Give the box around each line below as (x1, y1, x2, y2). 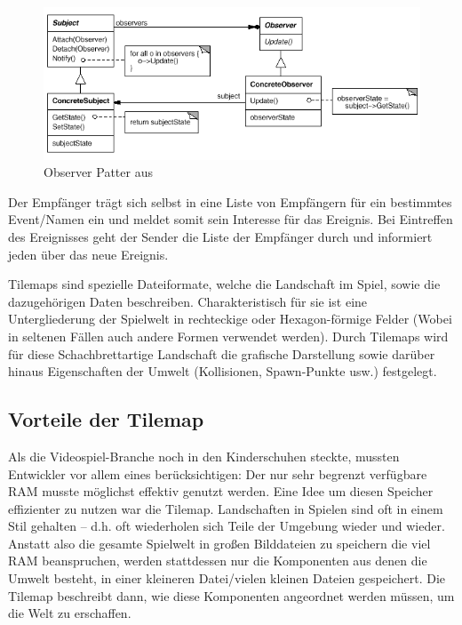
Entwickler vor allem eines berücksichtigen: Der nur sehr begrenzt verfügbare (8, 464, 427, 483)
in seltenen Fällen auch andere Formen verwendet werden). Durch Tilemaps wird (8, 326, 449, 345)
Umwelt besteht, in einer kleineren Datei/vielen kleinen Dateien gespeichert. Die (8, 569, 445, 588)
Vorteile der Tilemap (8, 405, 204, 433)
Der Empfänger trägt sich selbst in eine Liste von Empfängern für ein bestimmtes (8, 192, 452, 211)
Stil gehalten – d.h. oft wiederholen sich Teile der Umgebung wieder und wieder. (8, 517, 445, 535)
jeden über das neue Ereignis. (8, 244, 169, 263)
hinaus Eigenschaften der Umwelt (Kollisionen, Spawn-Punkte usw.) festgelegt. (8, 362, 437, 381)
